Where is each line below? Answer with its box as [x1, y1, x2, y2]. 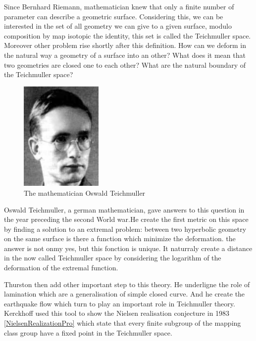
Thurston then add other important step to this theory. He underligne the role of [4, 279, 250, 289]
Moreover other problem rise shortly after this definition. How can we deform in [4, 40, 246, 50]
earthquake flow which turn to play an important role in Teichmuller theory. [4, 298, 235, 308]
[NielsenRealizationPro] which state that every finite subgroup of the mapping [4, 318, 241, 328]
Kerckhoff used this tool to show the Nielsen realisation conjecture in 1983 [4, 308, 230, 318]
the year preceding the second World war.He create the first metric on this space [4, 214, 249, 224]
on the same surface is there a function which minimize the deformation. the [4, 233, 236, 244]
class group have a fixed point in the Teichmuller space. [4, 327, 172, 338]
